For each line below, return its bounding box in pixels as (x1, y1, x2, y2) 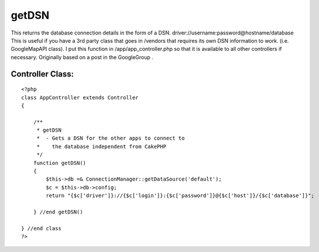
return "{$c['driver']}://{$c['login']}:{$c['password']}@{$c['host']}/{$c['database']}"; (46, 192, 314, 199)
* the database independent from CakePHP (36, 143, 167, 150)
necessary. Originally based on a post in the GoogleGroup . (11, 53, 153, 61)
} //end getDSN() (33, 208, 83, 215)
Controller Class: (11, 69, 74, 79)
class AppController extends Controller (21, 94, 139, 101)
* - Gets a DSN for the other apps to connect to (36, 135, 185, 141)
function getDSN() (33, 160, 87, 166)
